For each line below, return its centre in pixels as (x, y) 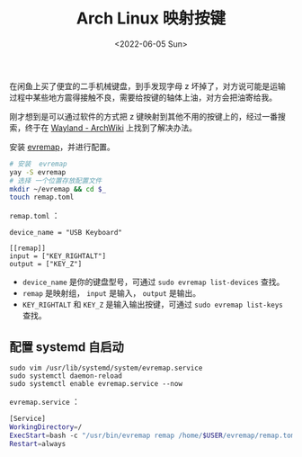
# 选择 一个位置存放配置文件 (56, 181)
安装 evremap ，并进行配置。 (62, 147)
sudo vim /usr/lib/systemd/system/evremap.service (106, 368)
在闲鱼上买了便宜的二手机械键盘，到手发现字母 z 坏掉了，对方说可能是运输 (147, 85)
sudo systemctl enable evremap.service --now (96, 384)
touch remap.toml (42, 197)
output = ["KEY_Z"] (46, 264)
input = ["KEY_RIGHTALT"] (58, 256)
